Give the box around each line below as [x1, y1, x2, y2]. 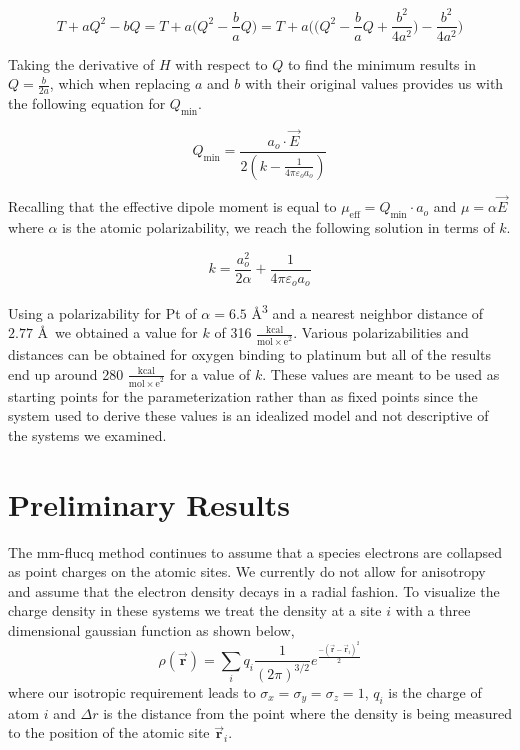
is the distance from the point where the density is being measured [103, 702, 513, 723]
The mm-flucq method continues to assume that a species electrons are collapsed [8, 541, 503, 562]
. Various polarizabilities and [293, 322, 469, 343]
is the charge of [388, 681, 482, 702]
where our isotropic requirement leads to [8, 681, 256, 702]
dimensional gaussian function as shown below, [8, 619, 295, 640]
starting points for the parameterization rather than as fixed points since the [8, 385, 478, 406]
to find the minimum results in [287, 53, 476, 74]
